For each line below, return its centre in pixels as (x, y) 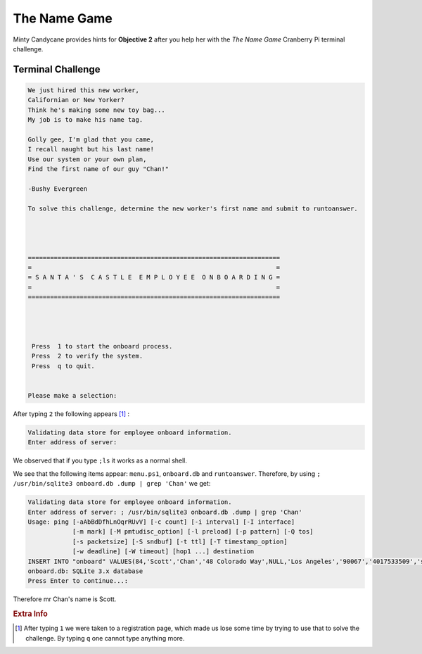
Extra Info (31, 614)
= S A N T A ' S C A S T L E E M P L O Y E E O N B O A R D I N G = (154, 277)
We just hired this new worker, (84, 90)
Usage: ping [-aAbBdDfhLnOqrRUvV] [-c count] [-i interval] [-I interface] (161, 522)
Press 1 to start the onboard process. (102, 346)
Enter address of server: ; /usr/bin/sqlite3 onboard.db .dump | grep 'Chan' (165, 512)
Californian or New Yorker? (76, 100)
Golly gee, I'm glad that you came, (91, 139)
